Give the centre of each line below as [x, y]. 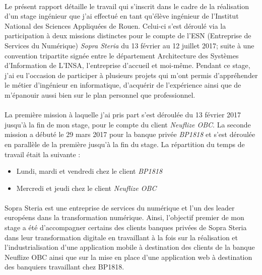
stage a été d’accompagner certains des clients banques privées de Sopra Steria [126, 227]
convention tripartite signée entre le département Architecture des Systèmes [122, 55]
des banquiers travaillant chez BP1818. [64, 267]
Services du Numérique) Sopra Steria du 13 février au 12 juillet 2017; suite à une [129, 45]
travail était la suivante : [43, 154]
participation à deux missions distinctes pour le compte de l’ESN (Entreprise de [128, 36]
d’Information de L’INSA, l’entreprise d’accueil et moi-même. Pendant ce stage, [127, 65]
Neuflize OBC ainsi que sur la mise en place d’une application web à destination [128, 257]
